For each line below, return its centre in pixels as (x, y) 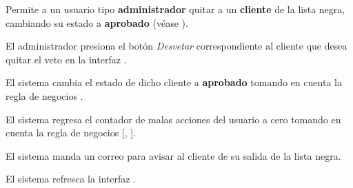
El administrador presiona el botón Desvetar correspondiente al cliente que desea (176, 46)
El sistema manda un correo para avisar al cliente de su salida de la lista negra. (173, 155)
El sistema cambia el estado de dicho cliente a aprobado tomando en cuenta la (174, 82)
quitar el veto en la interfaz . (66, 59)
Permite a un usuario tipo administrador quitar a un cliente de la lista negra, (175, 9)
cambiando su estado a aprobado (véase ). (97, 22)
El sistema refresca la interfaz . (71, 179)
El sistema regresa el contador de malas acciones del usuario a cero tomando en (173, 119)
